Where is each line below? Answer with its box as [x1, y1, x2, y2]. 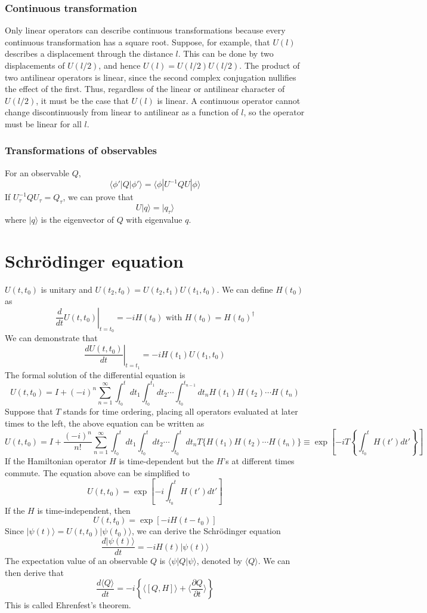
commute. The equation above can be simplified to [5, 466, 190, 479]
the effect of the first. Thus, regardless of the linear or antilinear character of [5, 82, 285, 95]
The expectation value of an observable [5, 554, 148, 567]
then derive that [5, 566, 64, 578]
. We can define [216, 283, 273, 295]
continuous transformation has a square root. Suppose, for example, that [5, 35, 270, 48]
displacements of [5, 59, 65, 71]
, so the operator [243, 106, 305, 118]
